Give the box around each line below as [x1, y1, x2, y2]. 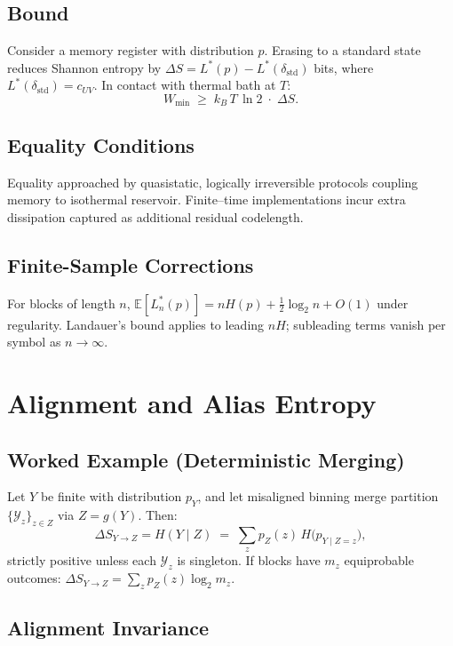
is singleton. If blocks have [177, 551, 321, 570]
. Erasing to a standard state [264, 41, 421, 60]
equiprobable [344, 551, 414, 570]
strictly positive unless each [7, 551, 156, 570]
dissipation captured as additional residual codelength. [7, 207, 304, 226]
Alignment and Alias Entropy [7, 385, 377, 420]
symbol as [7, 332, 61, 351]
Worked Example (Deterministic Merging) [7, 445, 405, 473]
